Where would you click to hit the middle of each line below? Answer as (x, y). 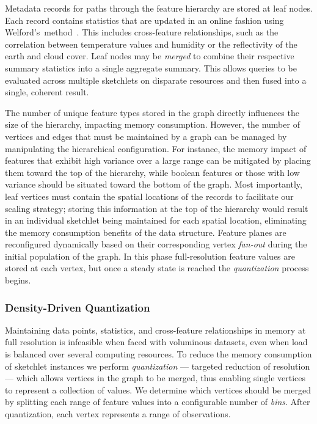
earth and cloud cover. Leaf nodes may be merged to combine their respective (150, 56)
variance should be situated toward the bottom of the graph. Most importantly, (154, 184)
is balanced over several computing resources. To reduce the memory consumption (158, 354)
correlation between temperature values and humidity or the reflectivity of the (151, 44)
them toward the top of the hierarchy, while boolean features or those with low (152, 172)
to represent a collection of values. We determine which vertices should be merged (158, 389)
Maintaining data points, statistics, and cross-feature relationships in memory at (155, 330)
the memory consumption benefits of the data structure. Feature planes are (146, 232)
